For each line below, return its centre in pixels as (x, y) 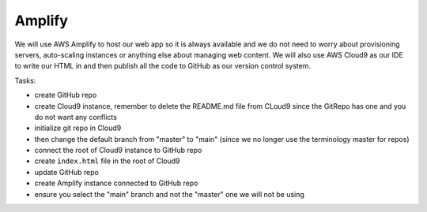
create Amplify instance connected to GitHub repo (116, 183)
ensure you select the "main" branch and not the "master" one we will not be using (169, 194)
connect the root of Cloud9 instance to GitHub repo (118, 151)
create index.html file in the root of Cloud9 (108, 161)
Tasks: (25, 80)
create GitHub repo (66, 95)
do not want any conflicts (76, 117)
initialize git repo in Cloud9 (78, 128)
